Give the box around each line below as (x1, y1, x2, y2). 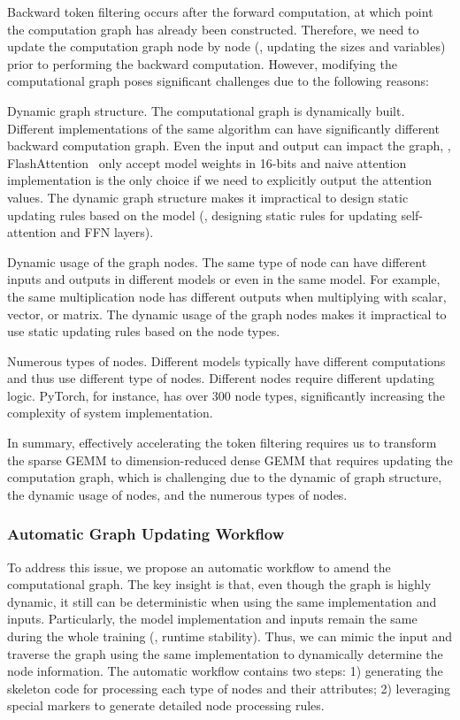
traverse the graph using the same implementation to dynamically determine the (7, 644, 443, 663)
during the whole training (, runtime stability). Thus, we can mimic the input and (7, 627, 453, 646)
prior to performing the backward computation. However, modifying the (7, 54, 397, 73)
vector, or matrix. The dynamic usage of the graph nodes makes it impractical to (7, 304, 447, 323)
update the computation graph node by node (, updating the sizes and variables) (7, 37, 446, 56)
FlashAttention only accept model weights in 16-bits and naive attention (7, 153, 407, 172)
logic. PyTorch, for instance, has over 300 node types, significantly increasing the (7, 386, 446, 404)
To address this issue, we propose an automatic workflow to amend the (7, 557, 391, 576)
